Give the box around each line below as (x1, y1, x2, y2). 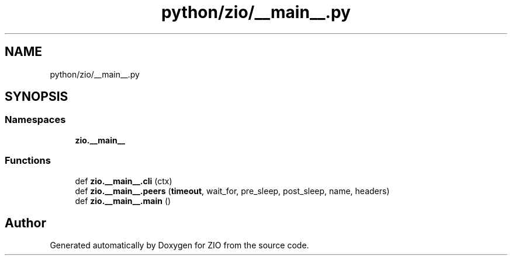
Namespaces (5, 114, 66, 126)
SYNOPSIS (5, 89, 68, 104)
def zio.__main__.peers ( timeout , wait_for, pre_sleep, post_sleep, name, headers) (75, 185, 390, 196)
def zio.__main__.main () (75, 195, 171, 206)
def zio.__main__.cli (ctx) (75, 175, 172, 186)
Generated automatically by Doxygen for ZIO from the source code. (50, 240, 309, 251)
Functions (5, 154, 51, 167)
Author (5, 215, 46, 230)
